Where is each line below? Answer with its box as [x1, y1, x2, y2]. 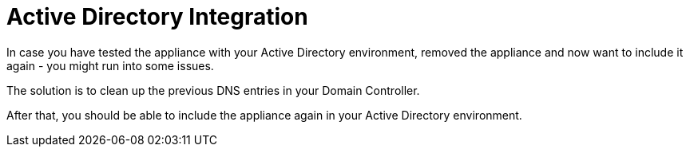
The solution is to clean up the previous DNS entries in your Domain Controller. [6, 83, 420, 97]
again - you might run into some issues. [6, 58, 214, 73]
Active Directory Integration [6, 3, 308, 30]
